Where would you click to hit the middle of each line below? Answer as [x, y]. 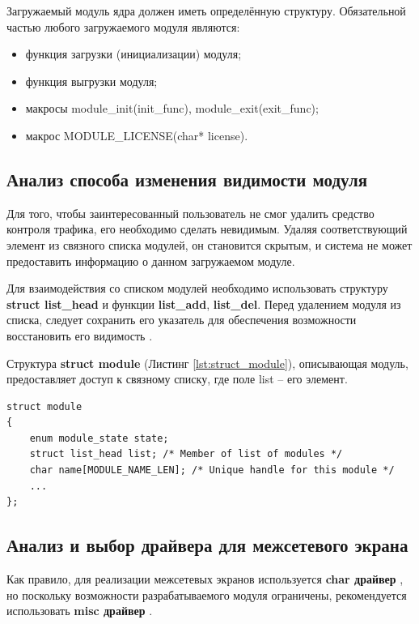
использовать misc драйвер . [80, 611]
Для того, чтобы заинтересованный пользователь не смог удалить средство [190, 213]
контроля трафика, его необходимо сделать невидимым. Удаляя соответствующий [207, 229]
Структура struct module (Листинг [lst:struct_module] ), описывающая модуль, [207, 363]
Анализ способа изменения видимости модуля [187, 179]
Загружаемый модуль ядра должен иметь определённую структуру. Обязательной [206, 11]
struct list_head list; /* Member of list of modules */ [186, 454]
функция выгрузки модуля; [91, 81]
